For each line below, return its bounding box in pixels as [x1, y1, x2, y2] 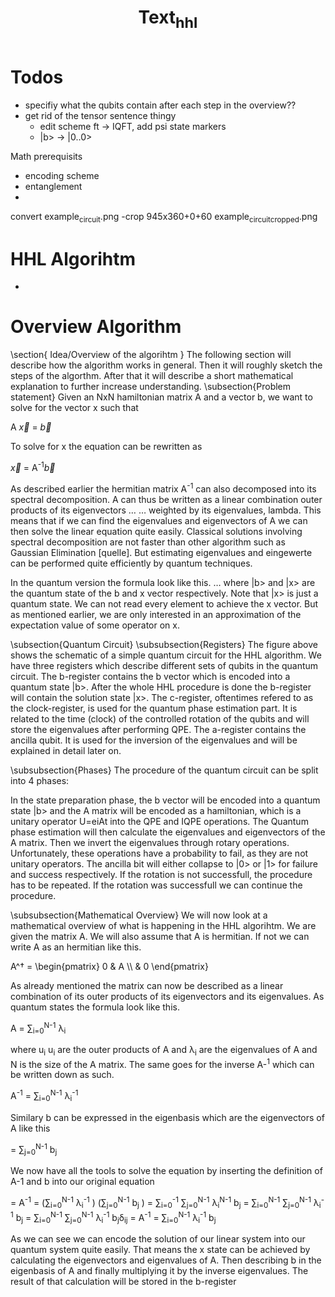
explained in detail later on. [10, 744, 122, 756]
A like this [10, 1122, 51, 1134]
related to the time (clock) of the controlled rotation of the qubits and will [10, 712, 310, 725]
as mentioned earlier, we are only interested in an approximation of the [10, 608, 302, 620]
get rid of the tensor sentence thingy [24, 109, 177, 121]
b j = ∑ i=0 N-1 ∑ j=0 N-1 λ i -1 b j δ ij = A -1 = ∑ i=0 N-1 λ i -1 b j [15, 1209, 217, 1226]
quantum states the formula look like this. [10, 1001, 180, 1013]
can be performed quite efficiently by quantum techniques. [10, 557, 253, 569]
